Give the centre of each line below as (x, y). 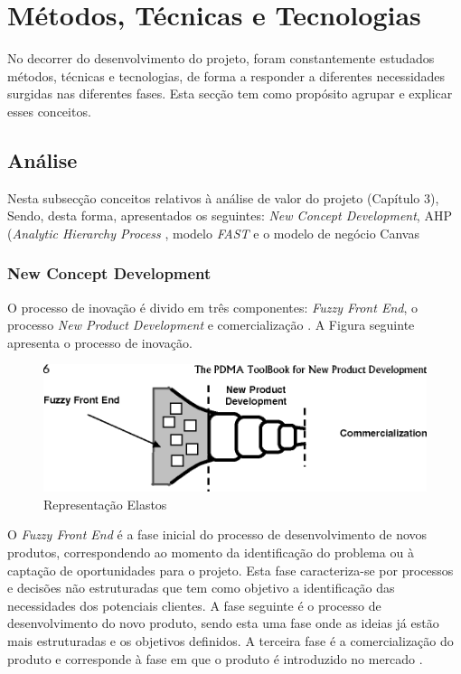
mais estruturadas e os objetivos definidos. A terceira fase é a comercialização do (230, 640)
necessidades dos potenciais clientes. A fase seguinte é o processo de (194, 605)
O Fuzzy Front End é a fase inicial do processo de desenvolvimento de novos (217, 534)
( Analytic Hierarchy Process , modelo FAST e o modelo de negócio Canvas (213, 233)
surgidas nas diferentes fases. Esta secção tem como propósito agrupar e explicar (230, 94)
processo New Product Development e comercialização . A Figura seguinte (211, 325)
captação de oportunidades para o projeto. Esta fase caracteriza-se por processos (230, 570)
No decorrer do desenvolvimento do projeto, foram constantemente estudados (221, 58)
